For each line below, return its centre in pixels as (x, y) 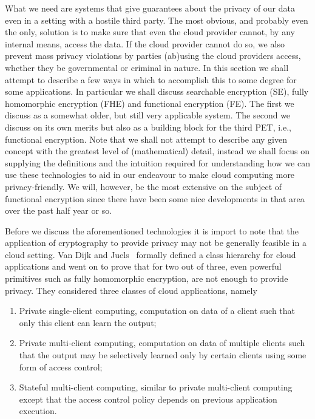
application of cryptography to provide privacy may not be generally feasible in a (156, 243)
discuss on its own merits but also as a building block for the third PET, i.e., (148, 127)
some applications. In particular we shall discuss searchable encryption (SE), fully (157, 91)
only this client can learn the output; (88, 322)
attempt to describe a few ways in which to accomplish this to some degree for (151, 79)
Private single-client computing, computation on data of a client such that (157, 311)
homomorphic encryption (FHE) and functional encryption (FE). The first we (150, 103)
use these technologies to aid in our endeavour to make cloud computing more (150, 175)
